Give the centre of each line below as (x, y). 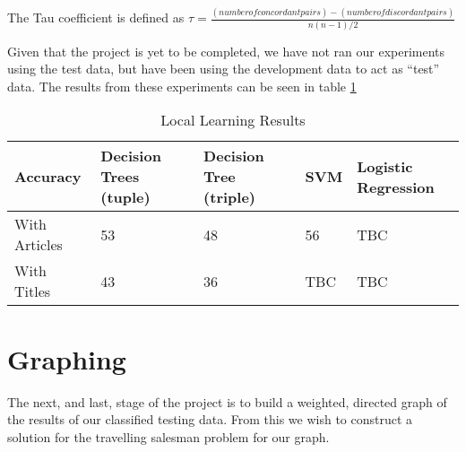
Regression (396, 187)
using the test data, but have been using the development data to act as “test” (224, 69)
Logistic (385, 166)
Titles (33, 291)
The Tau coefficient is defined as (96, 17)
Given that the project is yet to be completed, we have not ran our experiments (226, 51)
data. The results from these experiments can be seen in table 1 (182, 86)
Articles (39, 245)
